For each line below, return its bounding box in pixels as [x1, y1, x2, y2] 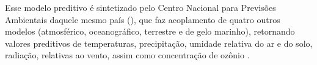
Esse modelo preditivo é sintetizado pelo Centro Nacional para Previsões [5, 1, 276, 13]
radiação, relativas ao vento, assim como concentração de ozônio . [5, 49, 250, 61]
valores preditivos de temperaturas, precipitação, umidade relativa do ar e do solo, [5, 36, 313, 49]
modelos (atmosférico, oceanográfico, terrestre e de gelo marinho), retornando [5, 25, 295, 38]
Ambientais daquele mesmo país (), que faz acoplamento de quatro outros [5, 13, 280, 26]
